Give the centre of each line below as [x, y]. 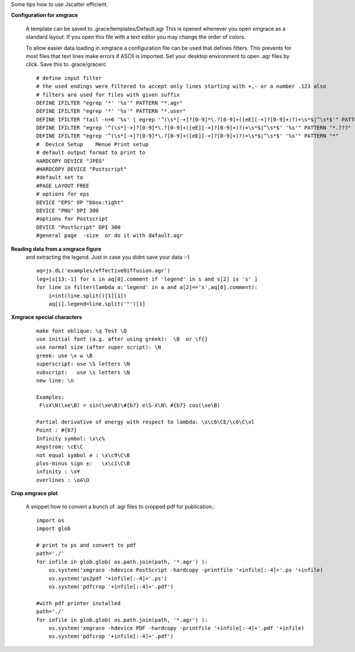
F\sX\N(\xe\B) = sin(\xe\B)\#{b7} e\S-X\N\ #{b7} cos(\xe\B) [130, 405]
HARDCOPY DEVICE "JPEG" [71, 161]
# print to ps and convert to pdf [86, 545]
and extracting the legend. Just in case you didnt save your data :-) [108, 257]
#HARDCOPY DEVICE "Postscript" [82, 169]
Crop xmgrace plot [35, 493]
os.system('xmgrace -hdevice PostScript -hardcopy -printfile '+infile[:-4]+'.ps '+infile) [186, 570]
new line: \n [55, 381]
